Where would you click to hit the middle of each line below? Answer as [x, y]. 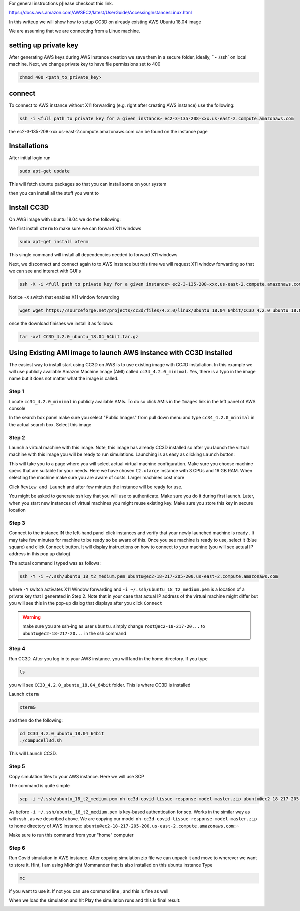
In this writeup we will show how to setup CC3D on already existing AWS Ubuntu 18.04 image [105, 22]
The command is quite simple [39, 785]
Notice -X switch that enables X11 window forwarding [64, 297]
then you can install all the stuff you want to [54, 193]
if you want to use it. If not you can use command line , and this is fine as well [89, 891]
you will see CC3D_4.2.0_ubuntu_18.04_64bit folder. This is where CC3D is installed [100, 685]
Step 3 [17, 523]
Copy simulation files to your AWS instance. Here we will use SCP [77, 776]
